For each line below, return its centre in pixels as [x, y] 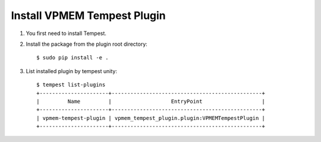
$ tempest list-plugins [71, 85]
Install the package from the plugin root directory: [87, 44]
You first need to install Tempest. [66, 33]
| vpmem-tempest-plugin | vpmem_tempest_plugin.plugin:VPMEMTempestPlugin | [151, 118]
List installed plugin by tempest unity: [71, 71]
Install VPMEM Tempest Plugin [88, 15]
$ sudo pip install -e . [73, 58]
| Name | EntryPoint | [151, 101]
